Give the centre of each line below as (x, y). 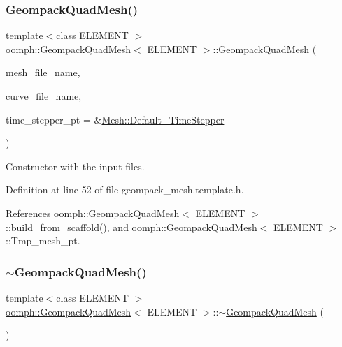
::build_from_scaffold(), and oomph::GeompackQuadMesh (131, 227)
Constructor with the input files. (75, 166)
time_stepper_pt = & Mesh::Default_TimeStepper (115, 119)
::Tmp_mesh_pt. (43, 241)
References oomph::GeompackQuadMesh (93, 213)
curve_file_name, (44, 96)
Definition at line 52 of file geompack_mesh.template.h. (125, 190)
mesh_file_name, (43, 72)
